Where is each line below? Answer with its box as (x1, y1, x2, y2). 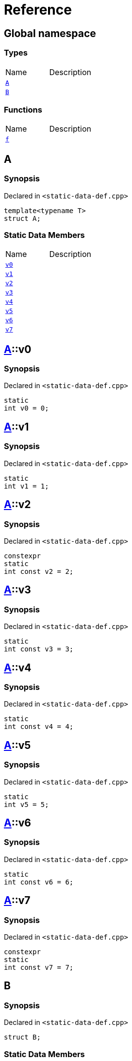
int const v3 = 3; (4, 645, 74, 653)
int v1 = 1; (4, 482, 49, 490)
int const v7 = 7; (4, 963, 74, 972)
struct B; (4, 1033, 41, 1041)
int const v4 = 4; (4, 723, 74, 731)
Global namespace (4, 27, 96, 39)
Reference (4, 1, 72, 18)
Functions (4, 104, 42, 115)
